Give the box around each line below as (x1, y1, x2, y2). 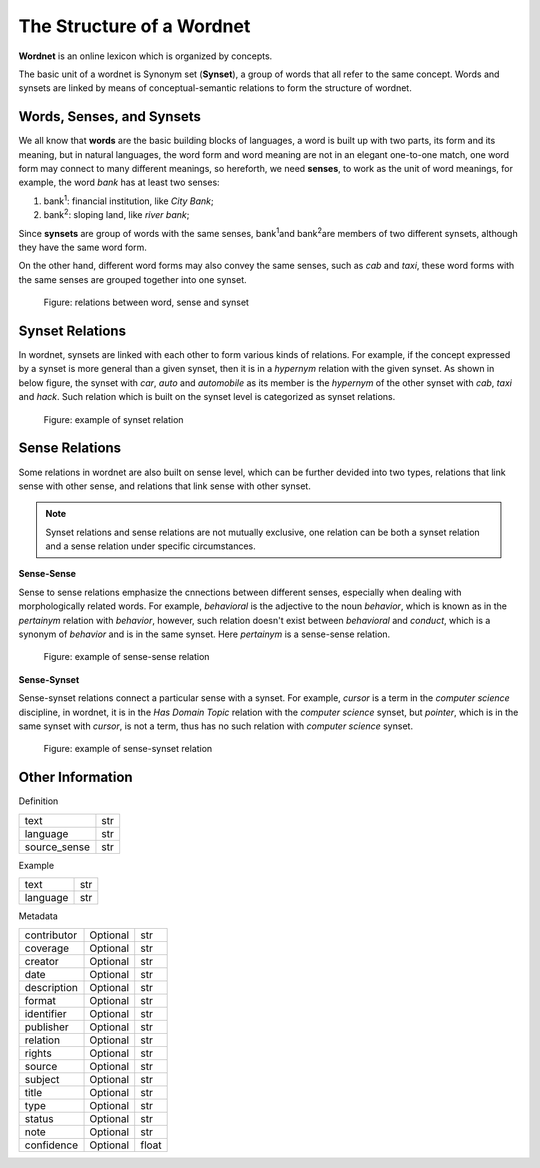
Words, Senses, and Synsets (18, 108, 202, 125)
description (24, 981, 79, 995)
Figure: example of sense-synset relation (43, 743, 213, 755)
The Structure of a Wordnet (18, 15, 251, 37)
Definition (18, 795, 59, 807)
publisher (24, 1020, 69, 1034)
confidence (24, 1138, 79, 1152)
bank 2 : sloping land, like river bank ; (43, 207, 190, 221)
